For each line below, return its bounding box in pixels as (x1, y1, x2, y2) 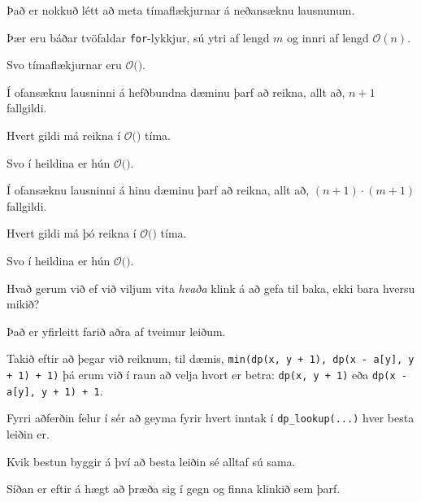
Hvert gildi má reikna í (7, 127, 121, 144)
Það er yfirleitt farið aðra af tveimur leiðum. (7, 322, 226, 339)
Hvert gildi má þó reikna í (7, 225, 137, 242)
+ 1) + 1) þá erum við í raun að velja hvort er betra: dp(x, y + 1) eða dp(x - (7, 366, 407, 383)
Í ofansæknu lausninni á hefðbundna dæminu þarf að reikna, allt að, (7, 83, 345, 100)
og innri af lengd (287, 28, 369, 46)
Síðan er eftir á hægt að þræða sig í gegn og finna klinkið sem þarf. (7, 480, 341, 497)
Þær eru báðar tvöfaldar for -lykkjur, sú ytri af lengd (7, 28, 270, 46)
